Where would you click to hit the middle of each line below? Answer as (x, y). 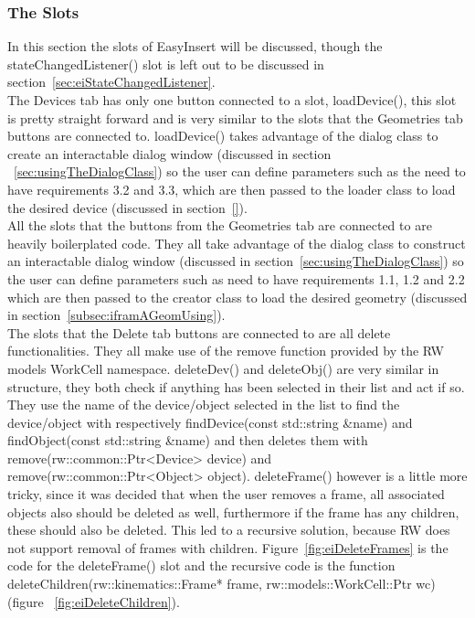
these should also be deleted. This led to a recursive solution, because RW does (229, 530)
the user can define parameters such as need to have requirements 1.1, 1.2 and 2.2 (236, 278)
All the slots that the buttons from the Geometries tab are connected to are (220, 225)
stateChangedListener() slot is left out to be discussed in (166, 64)
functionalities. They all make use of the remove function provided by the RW (226, 351)
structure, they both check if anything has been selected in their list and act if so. (236, 386)
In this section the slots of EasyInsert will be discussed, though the (195, 46)
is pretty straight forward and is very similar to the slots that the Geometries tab (235, 117)
